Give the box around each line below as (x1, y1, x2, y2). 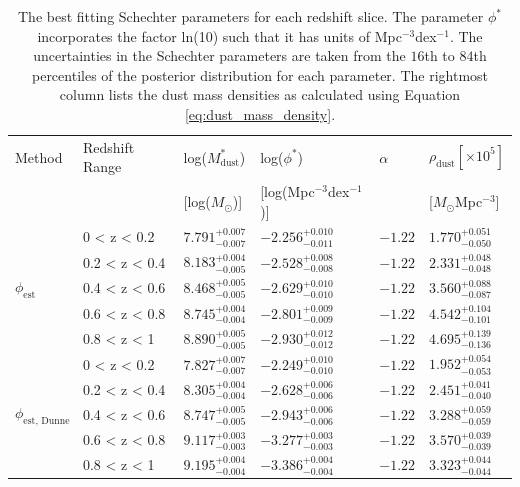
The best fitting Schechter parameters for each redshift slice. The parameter (18, 6, 484, 26)
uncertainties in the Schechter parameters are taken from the (33, 45, 406, 66)
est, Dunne (23, 415, 70, 426)
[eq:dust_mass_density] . (184, 103, 336, 124)
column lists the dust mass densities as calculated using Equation (59, 84, 461, 105)
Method (15, 146, 63, 167)
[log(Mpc (260, 181, 315, 202)
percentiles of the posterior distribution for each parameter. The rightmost (31, 64, 489, 85)
